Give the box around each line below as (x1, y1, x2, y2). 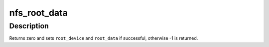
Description (9, 22, 49, 30)
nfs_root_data (9, 7, 68, 18)
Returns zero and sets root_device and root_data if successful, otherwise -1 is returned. (9, 35, 198, 41)
